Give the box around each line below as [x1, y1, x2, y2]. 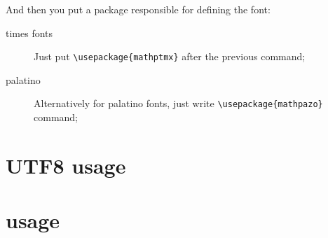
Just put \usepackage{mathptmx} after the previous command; [34, 49, 306, 64]
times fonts [6, 25, 53, 40]
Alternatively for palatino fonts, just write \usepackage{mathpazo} [34, 96, 323, 111]
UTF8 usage [6, 150, 126, 179]
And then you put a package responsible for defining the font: [6, 2, 271, 16]
